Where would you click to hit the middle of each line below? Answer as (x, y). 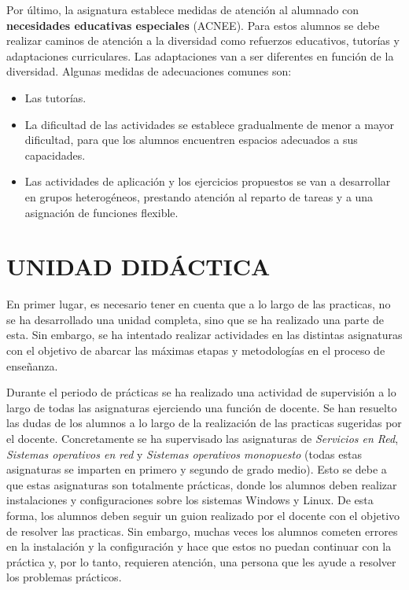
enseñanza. (32, 365)
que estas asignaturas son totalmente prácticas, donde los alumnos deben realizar (202, 484)
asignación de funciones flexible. (101, 212)
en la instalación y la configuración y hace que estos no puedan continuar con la (199, 546)
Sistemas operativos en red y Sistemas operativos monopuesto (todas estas (184, 454)
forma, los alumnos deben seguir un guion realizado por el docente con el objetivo (203, 515)
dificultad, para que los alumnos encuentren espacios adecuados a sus (191, 140)
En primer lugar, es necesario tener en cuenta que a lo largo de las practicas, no (199, 304)
